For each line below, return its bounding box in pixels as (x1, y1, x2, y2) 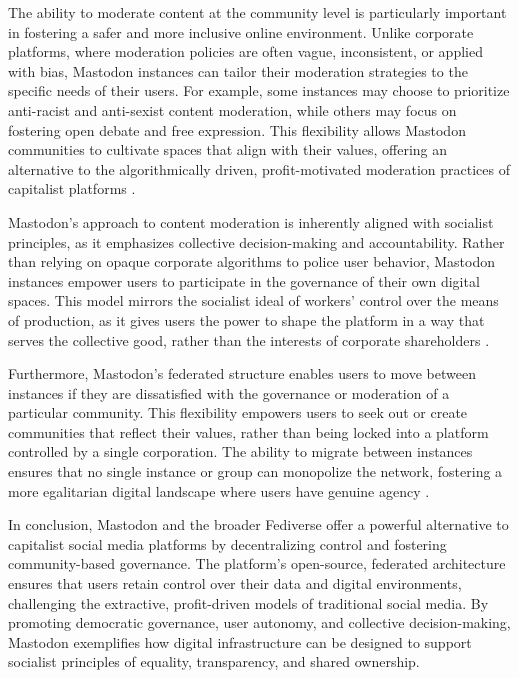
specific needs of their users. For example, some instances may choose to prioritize (8, 80, 510, 101)
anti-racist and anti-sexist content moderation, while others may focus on (8, 99, 457, 120)
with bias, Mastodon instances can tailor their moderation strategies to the (8, 60, 468, 81)
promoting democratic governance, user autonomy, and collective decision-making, (8, 612, 511, 633)
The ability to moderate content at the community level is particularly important (8, 2, 507, 22)
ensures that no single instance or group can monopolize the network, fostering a (8, 461, 503, 482)
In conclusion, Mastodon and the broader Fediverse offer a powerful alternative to (8, 514, 509, 535)
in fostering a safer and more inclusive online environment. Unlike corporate (8, 21, 474, 42)
